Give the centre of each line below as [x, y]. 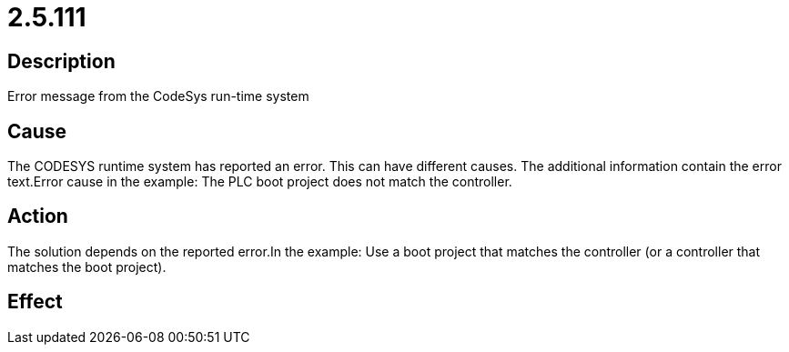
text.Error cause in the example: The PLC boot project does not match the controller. [260, 182]
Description [61, 61]
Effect [35, 302]
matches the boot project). [87, 267]
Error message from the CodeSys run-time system [158, 96]
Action [38, 216]
